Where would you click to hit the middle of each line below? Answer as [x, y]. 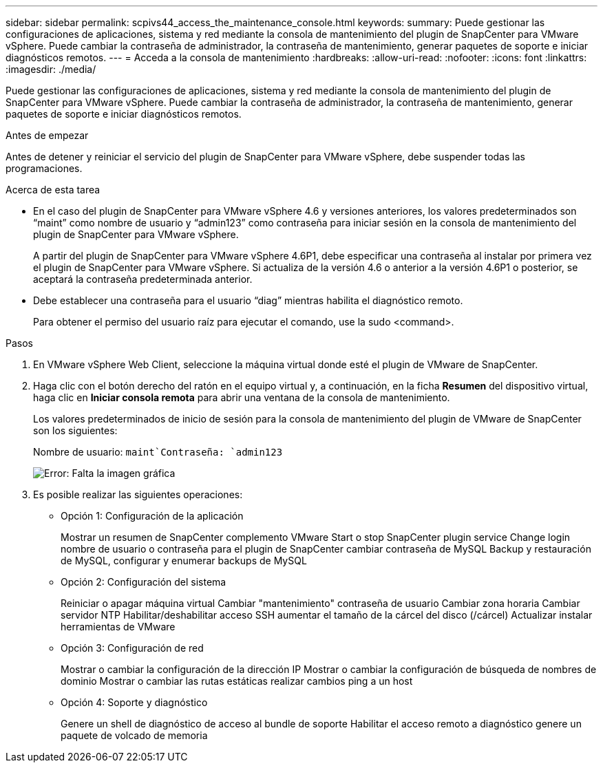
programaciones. [44, 168]
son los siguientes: [75, 430]
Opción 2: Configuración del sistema [144, 582]
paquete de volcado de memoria [134, 735]
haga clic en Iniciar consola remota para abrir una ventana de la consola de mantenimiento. [242, 397]
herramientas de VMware [118, 627]
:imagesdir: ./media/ [51, 69]
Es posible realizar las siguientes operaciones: [138, 494]
